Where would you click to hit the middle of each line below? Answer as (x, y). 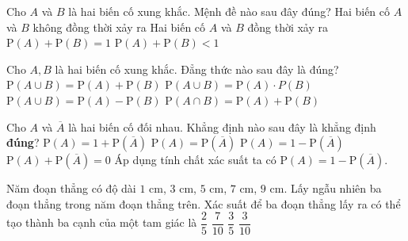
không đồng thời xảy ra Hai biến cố (119, 27)
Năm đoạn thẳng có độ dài (71, 188)
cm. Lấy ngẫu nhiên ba (326, 188)
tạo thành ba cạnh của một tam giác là (102, 222)
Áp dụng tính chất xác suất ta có (195, 160)
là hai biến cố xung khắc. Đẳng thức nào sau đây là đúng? (197, 69)
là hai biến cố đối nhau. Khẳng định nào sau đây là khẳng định (222, 126)
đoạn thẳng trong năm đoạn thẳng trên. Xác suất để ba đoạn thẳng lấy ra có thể (204, 203)
